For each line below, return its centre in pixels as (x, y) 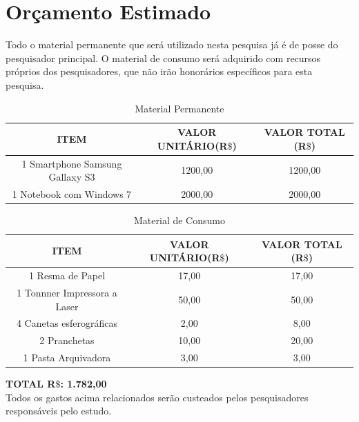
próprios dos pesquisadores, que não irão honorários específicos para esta (159, 71)
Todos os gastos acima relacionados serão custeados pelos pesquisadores (157, 397)
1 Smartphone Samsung (72, 163)
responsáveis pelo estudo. (59, 411)
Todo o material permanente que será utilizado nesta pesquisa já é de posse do (172, 44)
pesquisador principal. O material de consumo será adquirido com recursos (163, 58)
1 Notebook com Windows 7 (72, 193)
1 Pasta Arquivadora (67, 358)
